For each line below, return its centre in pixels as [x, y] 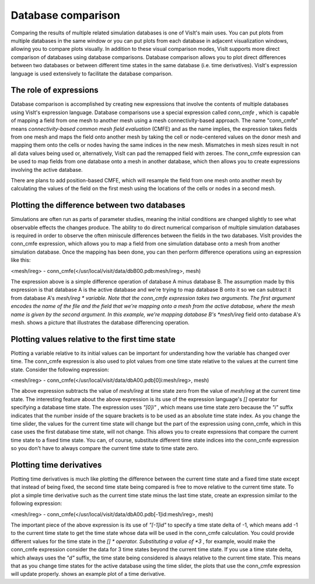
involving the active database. [47, 170]
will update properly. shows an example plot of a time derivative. [88, 574]
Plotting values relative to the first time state [93, 339]
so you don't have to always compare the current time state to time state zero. [105, 448]
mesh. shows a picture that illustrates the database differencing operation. [100, 322]
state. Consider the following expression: [60, 369]
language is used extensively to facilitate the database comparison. [92, 74]
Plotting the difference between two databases [98, 205]
